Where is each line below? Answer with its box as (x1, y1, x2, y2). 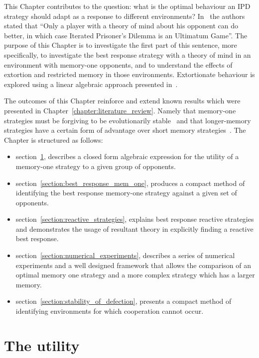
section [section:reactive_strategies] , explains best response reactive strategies (15, 214, 254, 224)
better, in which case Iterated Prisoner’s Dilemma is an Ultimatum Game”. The (4, 30, 248, 40)
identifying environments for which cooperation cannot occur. (15, 306, 204, 316)
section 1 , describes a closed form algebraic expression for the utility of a (15, 151, 239, 162)
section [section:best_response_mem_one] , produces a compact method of (15, 178, 245, 188)
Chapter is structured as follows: (4, 134, 103, 145)
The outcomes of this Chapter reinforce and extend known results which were (4, 95, 241, 106)
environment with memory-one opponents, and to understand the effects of (4, 59, 233, 70)
